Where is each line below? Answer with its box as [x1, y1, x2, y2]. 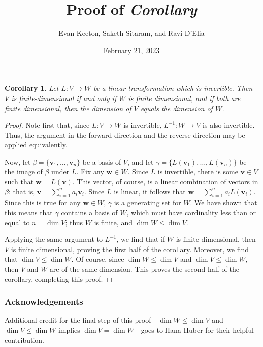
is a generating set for [114, 197, 181, 208]
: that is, [8, 186, 35, 196]
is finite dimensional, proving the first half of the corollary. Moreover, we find [11, 243, 249, 254]
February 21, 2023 [103, 44, 160, 55]
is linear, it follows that [114, 186, 186, 196]
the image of [5, 166, 43, 177]
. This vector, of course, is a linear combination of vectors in [72, 176, 258, 187]
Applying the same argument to [5, 234, 103, 244]
